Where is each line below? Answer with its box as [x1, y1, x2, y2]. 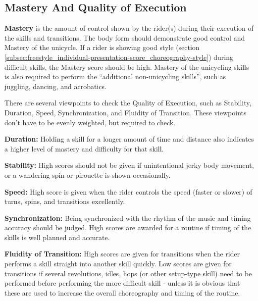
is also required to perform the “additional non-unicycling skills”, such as [4, 71, 226, 82]
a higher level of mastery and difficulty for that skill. [4, 143, 164, 153]
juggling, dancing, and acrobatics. [4, 81, 106, 91]
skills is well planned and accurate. [4, 232, 110, 242]
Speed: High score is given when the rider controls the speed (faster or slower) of [4, 186, 253, 197]
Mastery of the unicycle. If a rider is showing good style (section [4, 42, 200, 52]
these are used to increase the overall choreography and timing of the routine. [4, 287, 240, 298]
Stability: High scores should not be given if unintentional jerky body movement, [4, 160, 254, 170]
